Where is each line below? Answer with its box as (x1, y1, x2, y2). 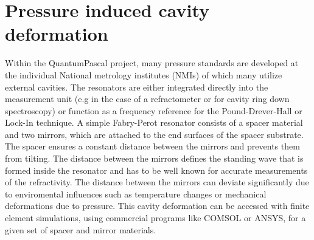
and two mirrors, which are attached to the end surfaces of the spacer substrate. (5, 128, 304, 140)
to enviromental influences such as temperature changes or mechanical (5, 187, 267, 200)
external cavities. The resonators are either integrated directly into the (5, 80, 268, 93)
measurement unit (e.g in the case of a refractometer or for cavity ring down (5, 92, 290, 105)
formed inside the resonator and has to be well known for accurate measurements (5, 163, 308, 176)
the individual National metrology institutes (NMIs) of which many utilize (5, 68, 282, 81)
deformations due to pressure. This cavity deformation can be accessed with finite (5, 199, 310, 212)
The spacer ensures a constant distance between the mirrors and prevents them (5, 140, 300, 153)
